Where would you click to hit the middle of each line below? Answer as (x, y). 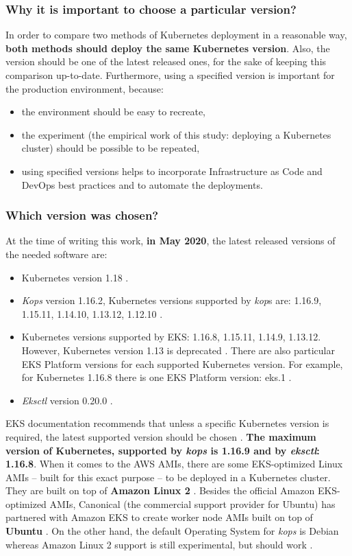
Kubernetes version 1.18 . (75, 277)
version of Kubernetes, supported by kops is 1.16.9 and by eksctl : (163, 450)
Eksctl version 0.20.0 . (67, 400)
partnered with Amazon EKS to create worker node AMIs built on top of (159, 517)
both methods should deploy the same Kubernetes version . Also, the (168, 48)
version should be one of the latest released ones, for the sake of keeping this (166, 61)
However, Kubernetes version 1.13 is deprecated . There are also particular (178, 350)
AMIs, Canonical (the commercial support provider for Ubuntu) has (192, 503)
